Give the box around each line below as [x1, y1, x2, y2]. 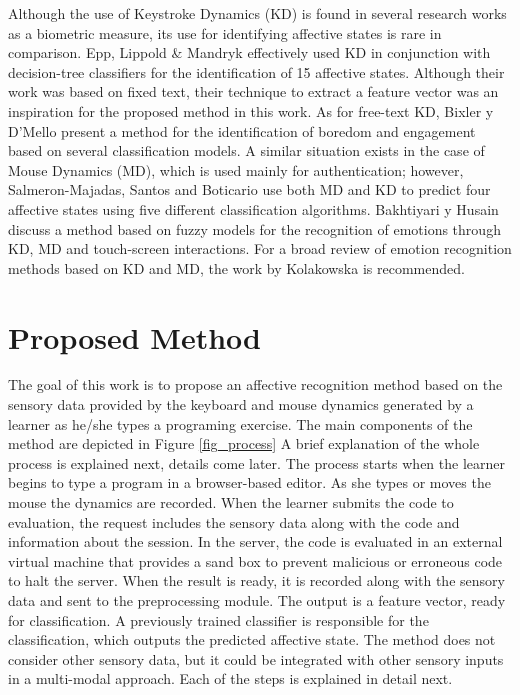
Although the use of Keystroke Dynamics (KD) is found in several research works [8, 3, 507, 23]
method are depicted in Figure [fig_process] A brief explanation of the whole [8, 433, 480, 454]
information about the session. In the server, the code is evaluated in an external [8, 531, 503, 552]
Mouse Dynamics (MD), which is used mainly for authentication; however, [8, 159, 464, 180]
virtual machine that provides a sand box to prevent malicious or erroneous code [8, 550, 503, 571]
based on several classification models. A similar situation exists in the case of [8, 140, 485, 161]
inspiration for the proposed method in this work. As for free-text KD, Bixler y [8, 100, 494, 121]
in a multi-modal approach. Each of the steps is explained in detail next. [8, 668, 453, 689]
